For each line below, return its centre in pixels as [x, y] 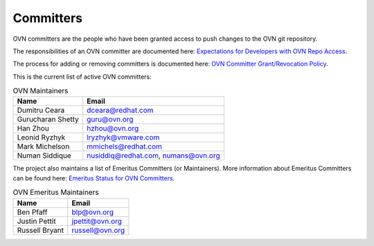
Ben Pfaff [32, 212]
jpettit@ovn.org [97, 221]
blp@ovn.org [93, 212]
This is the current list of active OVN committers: [82, 77]
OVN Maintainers [41, 91]
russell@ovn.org [98, 230]
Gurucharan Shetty [48, 120]
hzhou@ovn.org [113, 129]
